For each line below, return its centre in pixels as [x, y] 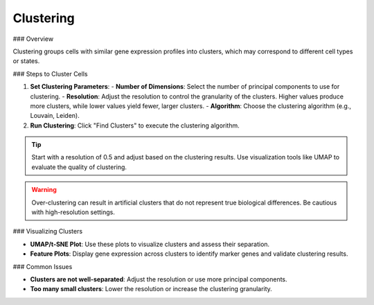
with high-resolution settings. [73, 212]
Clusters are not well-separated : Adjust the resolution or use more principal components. [159, 279]
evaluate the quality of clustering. [79, 167]
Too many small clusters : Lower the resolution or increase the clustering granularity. [151, 289]
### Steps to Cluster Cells [50, 73]
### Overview [33, 39]
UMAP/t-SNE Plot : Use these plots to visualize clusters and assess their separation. [150, 244]
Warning [44, 190]
